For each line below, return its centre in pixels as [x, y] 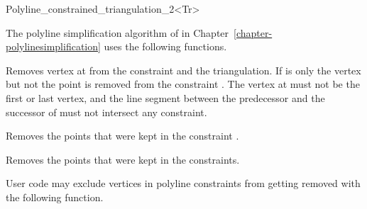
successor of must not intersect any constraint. [106, 112]
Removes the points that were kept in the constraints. [123, 159]
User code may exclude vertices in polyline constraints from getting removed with [183, 183]
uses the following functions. [165, 46]
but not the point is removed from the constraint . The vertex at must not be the [183, 84]
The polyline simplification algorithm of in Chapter [117, 32]
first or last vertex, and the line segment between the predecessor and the [165, 97]
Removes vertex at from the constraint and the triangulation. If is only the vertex [183, 70]
